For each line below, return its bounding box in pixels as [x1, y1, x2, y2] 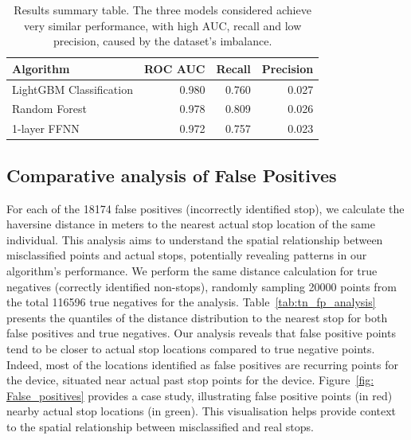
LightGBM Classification [12, 80, 133, 97]
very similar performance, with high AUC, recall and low [23, 17, 302, 33]
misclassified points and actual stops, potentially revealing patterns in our [6, 247, 367, 263]
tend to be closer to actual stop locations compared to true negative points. [6, 340, 375, 356]
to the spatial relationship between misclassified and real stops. [6, 418, 314, 434]
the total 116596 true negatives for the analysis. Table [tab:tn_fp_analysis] [6, 294, 376, 310]
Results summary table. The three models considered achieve [14, 2, 311, 18]
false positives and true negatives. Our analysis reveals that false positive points [6, 325, 396, 341]
